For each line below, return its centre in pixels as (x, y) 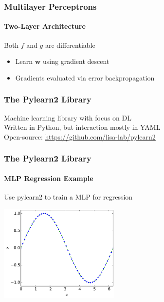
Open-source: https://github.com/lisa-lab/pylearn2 (80, 136)
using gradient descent (76, 61)
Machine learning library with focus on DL (68, 117)
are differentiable (70, 45)
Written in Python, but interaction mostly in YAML (82, 127)
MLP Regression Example (49, 178)
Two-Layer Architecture (45, 26)
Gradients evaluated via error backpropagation (85, 77)
